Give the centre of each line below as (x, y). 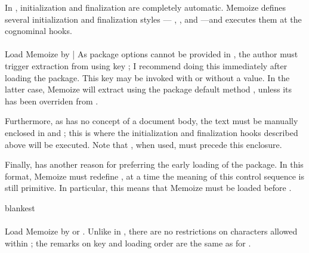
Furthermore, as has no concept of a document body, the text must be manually (152, 121)
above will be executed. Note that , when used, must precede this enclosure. (143, 144)
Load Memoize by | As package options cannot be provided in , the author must (152, 54)
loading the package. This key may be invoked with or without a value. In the (147, 77)
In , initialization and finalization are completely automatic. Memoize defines (146, 7)
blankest (20, 207)
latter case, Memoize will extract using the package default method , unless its (149, 89)
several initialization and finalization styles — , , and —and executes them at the (153, 19)
